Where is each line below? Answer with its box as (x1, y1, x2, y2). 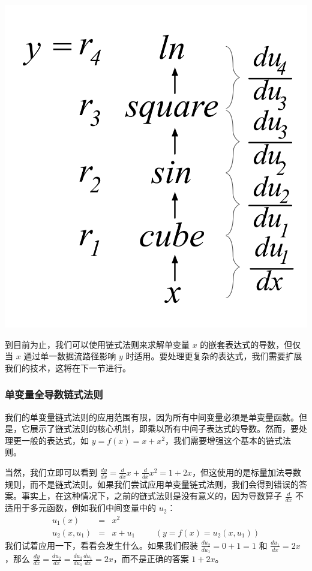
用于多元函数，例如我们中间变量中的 (13, 501, 156, 514)
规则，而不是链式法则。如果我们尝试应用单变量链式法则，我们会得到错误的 (5, 477, 299, 490)
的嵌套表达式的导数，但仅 (200, 338, 301, 350)
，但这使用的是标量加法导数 (192, 465, 302, 478)
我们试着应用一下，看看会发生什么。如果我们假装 (5, 539, 198, 551)
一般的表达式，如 (21, 434, 89, 446)
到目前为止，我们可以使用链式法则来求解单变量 (5, 338, 190, 350)
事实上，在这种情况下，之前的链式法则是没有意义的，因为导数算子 (21, 489, 282, 502)
